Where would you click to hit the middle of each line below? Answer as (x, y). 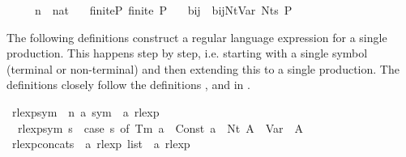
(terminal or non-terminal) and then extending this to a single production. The (203, 68)
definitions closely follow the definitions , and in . (128, 85)
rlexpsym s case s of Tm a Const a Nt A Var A (160, 127)
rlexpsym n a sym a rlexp (85, 111)
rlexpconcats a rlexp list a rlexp (101, 144)
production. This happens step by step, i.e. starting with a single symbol (187, 53)
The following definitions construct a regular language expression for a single (197, 37)
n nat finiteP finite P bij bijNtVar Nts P (163, 10)
